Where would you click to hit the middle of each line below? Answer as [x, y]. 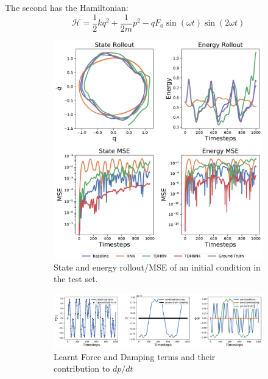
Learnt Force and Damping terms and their [135, 356]
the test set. [76, 279]
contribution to [82, 368]
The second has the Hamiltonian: [67, 7]
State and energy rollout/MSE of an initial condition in [157, 267]
